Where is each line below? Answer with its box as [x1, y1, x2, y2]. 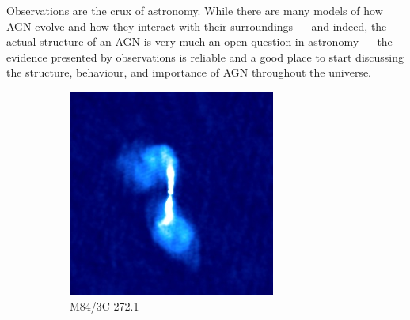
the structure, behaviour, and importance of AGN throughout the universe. [6, 64, 371, 81]
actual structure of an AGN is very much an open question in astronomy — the [6, 33, 393, 50]
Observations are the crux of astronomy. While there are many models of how [6, 2, 383, 18]
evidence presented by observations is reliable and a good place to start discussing [6, 48, 404, 65]
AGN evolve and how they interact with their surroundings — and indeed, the [6, 17, 387, 34]
